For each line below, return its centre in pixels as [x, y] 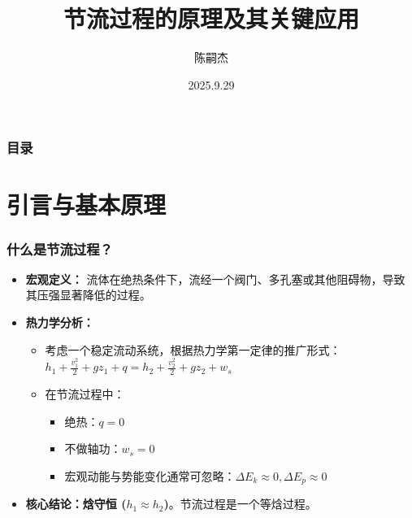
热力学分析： [60, 322]
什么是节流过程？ [60, 248]
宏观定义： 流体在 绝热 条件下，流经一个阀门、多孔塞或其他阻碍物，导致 [215, 279]
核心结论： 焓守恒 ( [76, 504]
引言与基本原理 [87, 205]
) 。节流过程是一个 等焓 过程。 [240, 504]
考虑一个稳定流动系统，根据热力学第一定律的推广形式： [193, 349]
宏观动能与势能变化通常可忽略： [150, 475]
